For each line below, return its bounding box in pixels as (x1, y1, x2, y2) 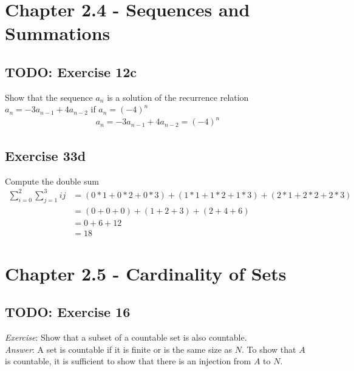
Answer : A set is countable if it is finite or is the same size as (5, 342, 233, 355)
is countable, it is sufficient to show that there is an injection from (5, 355, 251, 367)
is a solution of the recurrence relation (107, 90, 249, 103)
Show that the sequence (5, 90, 93, 103)
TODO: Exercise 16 (5, 302, 131, 321)
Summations (5, 21, 111, 46)
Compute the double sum (5, 174, 99, 187)
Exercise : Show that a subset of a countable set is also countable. (5, 331, 247, 344)
